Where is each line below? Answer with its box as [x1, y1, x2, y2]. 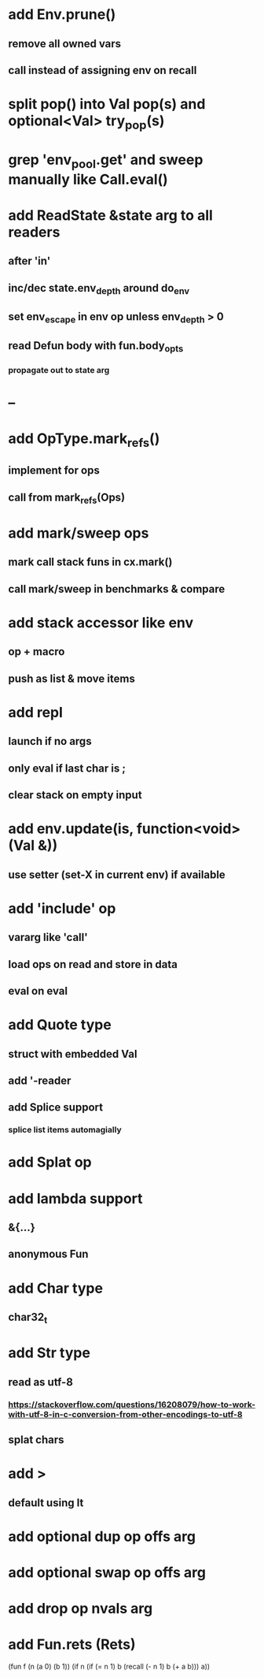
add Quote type [8, 1016, 112, 1034]
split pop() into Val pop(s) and [8, 95, 206, 113]
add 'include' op [8, 899, 116, 917]
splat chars [8, 1433, 64, 1447]
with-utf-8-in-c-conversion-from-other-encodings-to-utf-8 [8, 1408, 243, 1419]
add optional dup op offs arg [8, 1527, 196, 1546]
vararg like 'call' [8, 931, 88, 944]
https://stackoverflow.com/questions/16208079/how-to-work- [8, 1399, 256, 1410]
